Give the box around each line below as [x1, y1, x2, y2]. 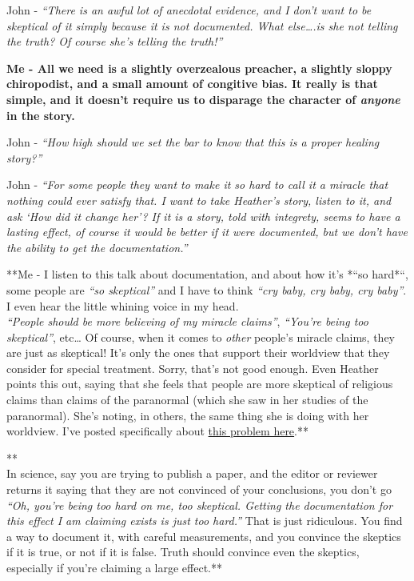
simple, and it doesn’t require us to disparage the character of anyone [6, 90, 400, 107]
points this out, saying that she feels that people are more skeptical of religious [6, 375, 393, 392]
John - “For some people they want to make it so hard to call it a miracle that [6, 176, 388, 193]
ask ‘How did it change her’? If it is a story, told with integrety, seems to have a [6, 207, 400, 224]
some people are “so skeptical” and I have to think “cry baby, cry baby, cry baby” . [6, 281, 407, 298]
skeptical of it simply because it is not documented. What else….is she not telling [6, 17, 398, 34]
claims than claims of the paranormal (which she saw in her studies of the [6, 391, 368, 408]
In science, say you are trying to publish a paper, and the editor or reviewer [6, 465, 378, 482]
